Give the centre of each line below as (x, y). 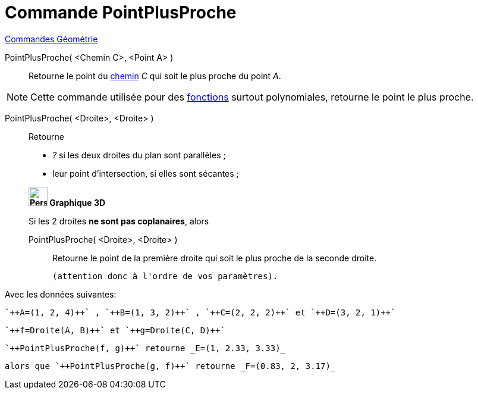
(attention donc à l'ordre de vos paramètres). (165, 276)
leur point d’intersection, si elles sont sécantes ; (146, 173)
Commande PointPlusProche (121, 12)
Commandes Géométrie (51, 39)
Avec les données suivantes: (61, 294)
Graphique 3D (78, 202)
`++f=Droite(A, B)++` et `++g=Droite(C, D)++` (115, 330)
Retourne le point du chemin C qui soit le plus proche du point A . (155, 76)
